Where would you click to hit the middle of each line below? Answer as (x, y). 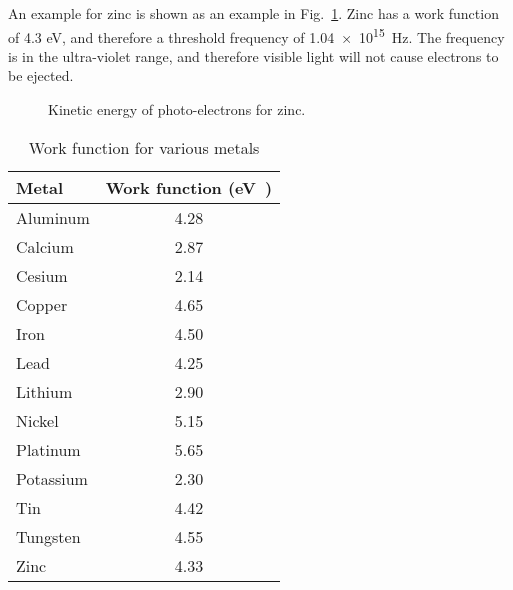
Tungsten (48, 536)
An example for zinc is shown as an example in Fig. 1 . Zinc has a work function (253, 13)
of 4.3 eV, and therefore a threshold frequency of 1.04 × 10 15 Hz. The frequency (256, 35)
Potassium (52, 478)
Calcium (45, 246)
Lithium (44, 391)
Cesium (42, 275)
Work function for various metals (144, 147)
